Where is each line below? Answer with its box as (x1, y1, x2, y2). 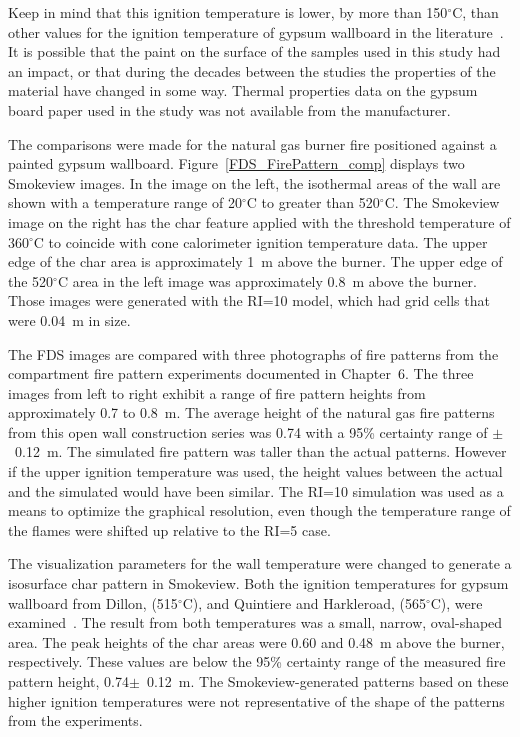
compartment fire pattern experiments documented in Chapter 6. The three (8, 363, 474, 384)
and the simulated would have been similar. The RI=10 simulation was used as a (8, 480, 504, 501)
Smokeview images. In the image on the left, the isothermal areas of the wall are (8, 172, 501, 193)
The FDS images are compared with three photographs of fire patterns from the (8, 343, 499, 364)
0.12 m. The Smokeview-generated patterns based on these (146, 671, 509, 691)
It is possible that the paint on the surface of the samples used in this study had (8, 41, 501, 62)
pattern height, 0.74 (8, 671, 130, 691)
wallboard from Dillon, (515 (8, 592, 178, 613)
